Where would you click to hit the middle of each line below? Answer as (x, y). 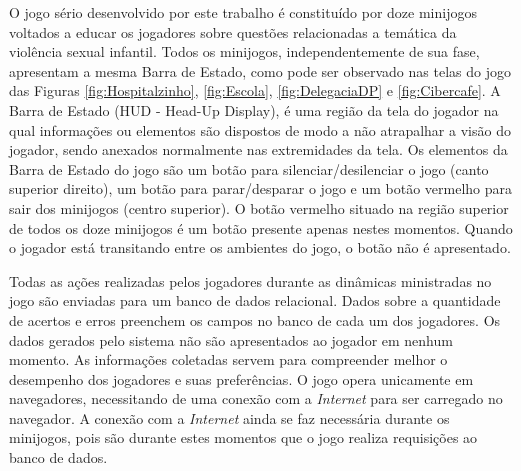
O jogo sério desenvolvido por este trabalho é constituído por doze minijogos (243, 12)
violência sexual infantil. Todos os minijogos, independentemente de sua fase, (244, 51)
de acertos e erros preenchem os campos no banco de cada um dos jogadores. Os (255, 319)
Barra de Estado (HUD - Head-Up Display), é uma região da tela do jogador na (254, 109)
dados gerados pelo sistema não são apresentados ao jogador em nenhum (231, 339)
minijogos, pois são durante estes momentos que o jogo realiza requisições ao (243, 437)
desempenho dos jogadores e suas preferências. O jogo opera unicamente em (241, 378)
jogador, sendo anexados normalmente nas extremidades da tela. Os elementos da (258, 149)
